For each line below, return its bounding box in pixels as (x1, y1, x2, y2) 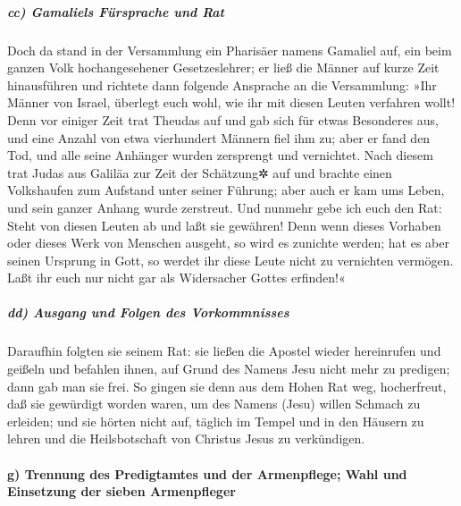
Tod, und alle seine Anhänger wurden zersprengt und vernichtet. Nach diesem (7, 146, 433, 164)
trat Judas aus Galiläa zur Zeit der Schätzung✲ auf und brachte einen (7, 163, 392, 181)
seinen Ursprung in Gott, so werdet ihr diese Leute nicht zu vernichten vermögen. (7, 250, 454, 269)
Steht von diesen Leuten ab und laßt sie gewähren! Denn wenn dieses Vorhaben (7, 215, 441, 234)
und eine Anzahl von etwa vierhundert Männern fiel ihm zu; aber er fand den (7, 128, 431, 147)
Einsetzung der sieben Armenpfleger (7, 482, 236, 501)
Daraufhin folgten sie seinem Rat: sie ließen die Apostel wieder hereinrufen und (7, 342, 441, 360)
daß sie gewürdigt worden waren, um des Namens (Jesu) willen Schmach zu (7, 394, 421, 413)
